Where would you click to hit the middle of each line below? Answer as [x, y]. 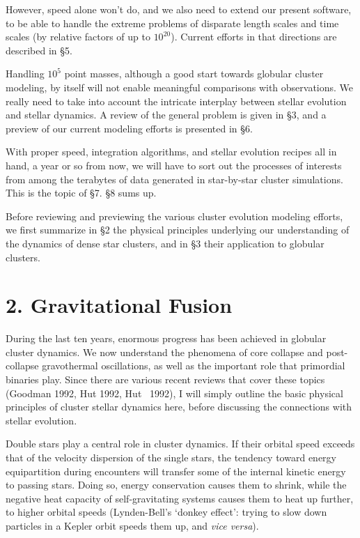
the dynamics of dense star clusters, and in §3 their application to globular [165, 243]
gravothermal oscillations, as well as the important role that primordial [194, 366]
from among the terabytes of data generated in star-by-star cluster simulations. [174, 179]
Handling [25, 74]
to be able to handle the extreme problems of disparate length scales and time [172, 23]
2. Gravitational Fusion [119, 305]
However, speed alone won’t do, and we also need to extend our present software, [179, 9]
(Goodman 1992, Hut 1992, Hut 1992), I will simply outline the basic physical [174, 393]
